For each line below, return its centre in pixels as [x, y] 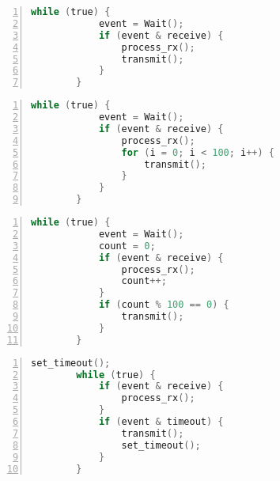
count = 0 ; [127, 246]
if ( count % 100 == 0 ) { [164, 305]
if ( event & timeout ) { [161, 422]
